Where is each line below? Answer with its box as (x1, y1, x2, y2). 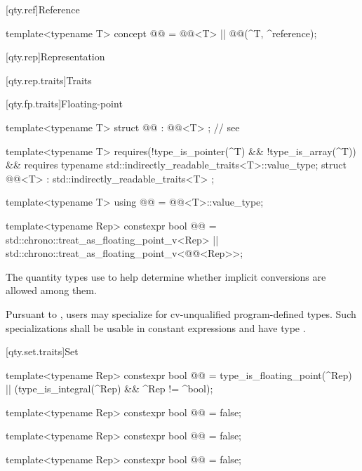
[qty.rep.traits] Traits (6, 72, 92, 87)
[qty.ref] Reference (6, 2, 80, 16)
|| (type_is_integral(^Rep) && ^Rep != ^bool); (6, 381, 213, 396)
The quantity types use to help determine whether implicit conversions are (6, 269, 326, 284)
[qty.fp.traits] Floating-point (6, 96, 123, 111)
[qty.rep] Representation (6, 49, 105, 64)
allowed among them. (6, 283, 97, 298)
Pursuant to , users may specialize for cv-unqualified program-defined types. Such (6, 306, 356, 321)
